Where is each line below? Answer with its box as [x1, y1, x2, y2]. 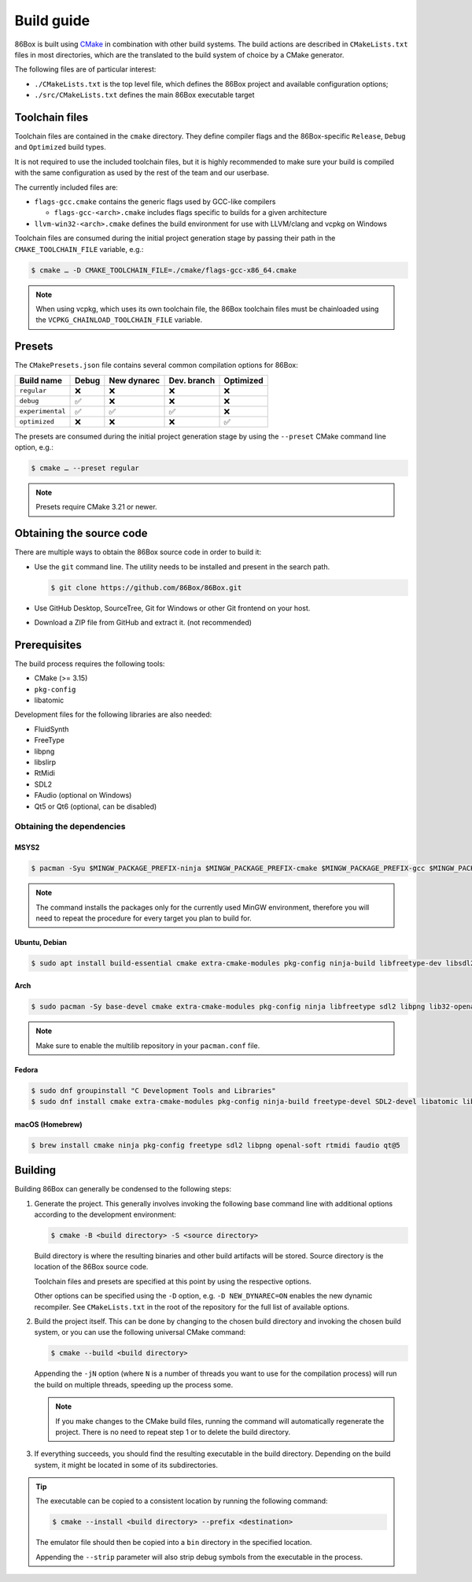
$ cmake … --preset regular [31, 463, 139, 472]
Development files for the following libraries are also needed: [14, 709, 212, 720]
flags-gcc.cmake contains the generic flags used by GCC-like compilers [34, 197, 276, 206]
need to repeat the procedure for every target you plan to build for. [35, 913, 252, 923]
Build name [19, 375, 63, 386]
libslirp [34, 758, 57, 767]
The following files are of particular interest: [14, 65, 157, 74]
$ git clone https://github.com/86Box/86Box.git [50, 583, 242, 592]
